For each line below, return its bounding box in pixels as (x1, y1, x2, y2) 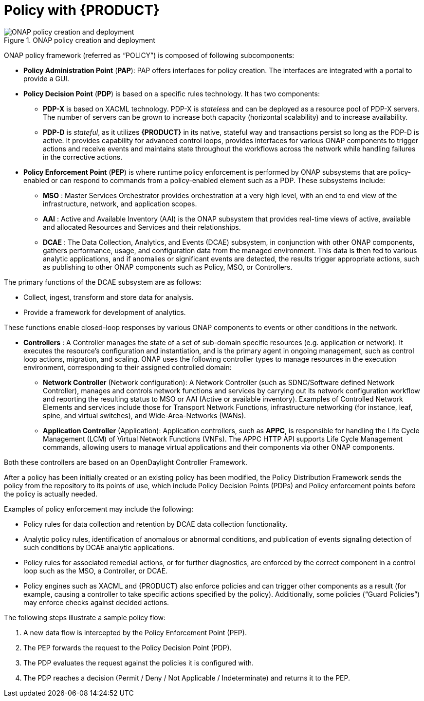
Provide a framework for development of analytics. (23, 308, 186, 316)
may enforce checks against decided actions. (23, 598, 169, 607)
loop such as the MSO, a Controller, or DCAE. (23, 566, 168, 575)
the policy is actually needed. (4, 489, 98, 498)
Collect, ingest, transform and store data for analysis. (23, 293, 194, 301)
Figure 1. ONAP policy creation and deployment (4, 36, 155, 44)
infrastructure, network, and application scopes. (43, 199, 197, 208)
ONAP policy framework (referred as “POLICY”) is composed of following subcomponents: (4, 51, 295, 59)
